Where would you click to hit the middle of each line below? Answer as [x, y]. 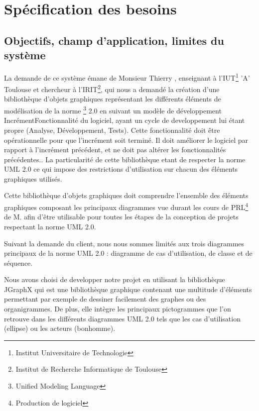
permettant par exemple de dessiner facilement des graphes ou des [105, 299]
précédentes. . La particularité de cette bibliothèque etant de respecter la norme [125, 159]
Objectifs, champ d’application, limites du [114, 40]
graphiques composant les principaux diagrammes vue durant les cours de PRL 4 [126, 206]
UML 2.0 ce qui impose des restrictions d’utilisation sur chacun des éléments [121, 169]
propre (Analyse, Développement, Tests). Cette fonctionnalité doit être [112, 130]
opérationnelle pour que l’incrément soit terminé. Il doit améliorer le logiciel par [126, 140]
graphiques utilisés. [33, 178]
